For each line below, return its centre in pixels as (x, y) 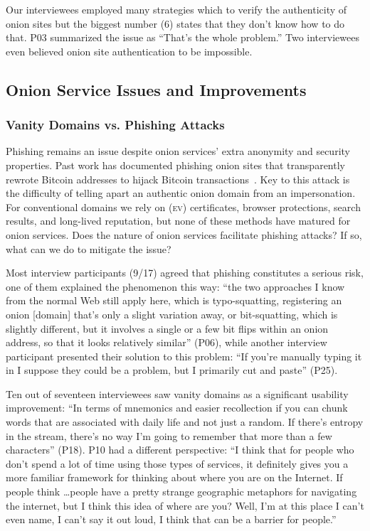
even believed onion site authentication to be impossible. (129, 51)
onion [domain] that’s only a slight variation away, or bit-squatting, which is (172, 314)
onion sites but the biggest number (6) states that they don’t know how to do (175, 23)
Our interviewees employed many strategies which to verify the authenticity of (176, 9)
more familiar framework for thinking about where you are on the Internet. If (174, 477)
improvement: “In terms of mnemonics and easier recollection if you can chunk (177, 408)
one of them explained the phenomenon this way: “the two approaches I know (175, 286)
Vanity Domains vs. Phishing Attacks (115, 125)
